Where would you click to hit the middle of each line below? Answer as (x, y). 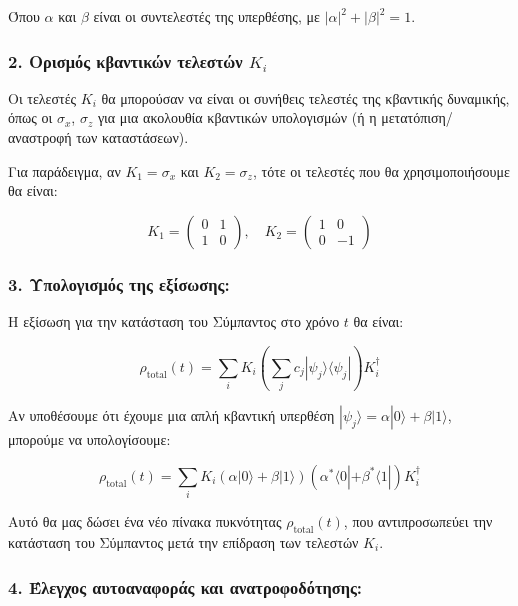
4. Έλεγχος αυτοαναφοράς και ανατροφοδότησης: (185, 586)
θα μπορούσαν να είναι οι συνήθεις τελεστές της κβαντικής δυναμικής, (305, 97)
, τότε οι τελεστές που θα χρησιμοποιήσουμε (381, 170)
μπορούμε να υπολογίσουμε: (89, 439)
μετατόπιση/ (417, 117)
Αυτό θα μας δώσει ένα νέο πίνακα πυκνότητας (145, 521)
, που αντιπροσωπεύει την (418, 521)
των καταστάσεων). (132, 137)
